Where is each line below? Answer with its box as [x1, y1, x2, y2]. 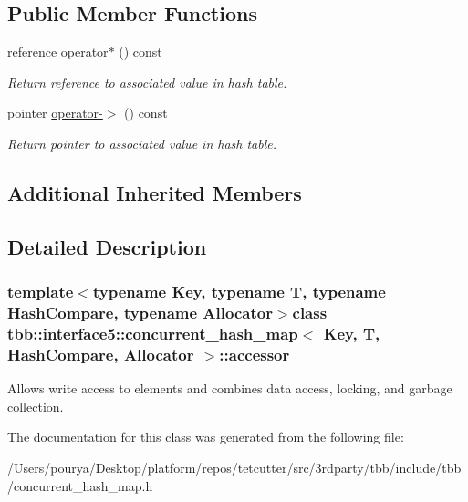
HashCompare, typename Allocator [7, 300, 273, 323]
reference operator [7, 42, 109, 61]
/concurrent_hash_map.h [7, 476, 153, 495]
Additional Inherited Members [7, 178, 302, 206]
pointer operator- [7, 103, 103, 122]
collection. [7, 396, 64, 415]
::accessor [219, 342, 290, 365]
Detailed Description [7, 232, 207, 260]
